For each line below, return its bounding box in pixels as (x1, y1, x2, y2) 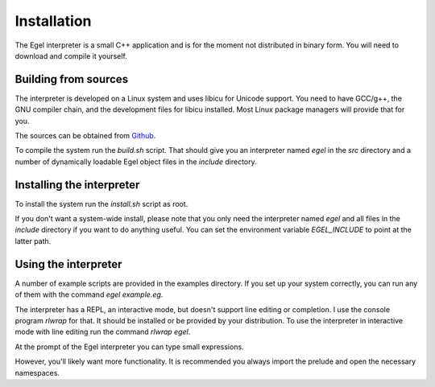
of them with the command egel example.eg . (14, 290, 164, 299)
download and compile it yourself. (14, 51, 128, 60)
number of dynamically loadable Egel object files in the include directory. (14, 157, 257, 167)
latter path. (14, 236, 52, 245)
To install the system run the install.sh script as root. (14, 199, 188, 208)
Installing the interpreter (14, 178, 140, 191)
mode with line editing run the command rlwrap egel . (14, 327, 191, 337)
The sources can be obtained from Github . (14, 131, 156, 141)
